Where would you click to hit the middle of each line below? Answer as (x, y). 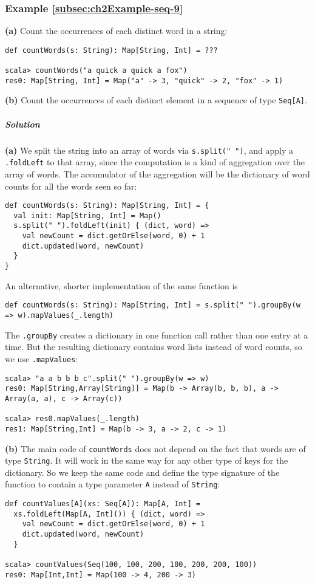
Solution (22, 124)
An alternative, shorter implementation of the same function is (121, 285)
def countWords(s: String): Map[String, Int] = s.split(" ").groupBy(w (153, 305)
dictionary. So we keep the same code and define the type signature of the (142, 472)
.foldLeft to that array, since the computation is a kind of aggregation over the (155, 162)
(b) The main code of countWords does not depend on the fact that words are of (155, 448)
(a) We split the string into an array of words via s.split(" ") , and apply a (149, 150)
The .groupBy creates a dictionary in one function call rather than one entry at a (157, 335)
